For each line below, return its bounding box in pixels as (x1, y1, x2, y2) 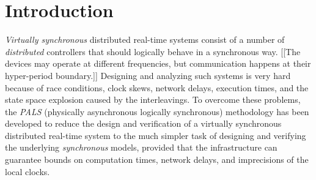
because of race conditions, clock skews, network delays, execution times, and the (5, 81, 309, 94)
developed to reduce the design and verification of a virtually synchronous (5, 117, 282, 130)
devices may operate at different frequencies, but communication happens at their (5, 57, 311, 70)
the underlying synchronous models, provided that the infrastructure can (5, 141, 277, 154)
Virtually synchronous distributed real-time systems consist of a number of (5, 33, 285, 46)
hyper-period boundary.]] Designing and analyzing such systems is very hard (5, 69, 291, 81)
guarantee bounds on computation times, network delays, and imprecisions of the (5, 153, 309, 166)
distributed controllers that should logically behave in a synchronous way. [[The (5, 45, 301, 58)
